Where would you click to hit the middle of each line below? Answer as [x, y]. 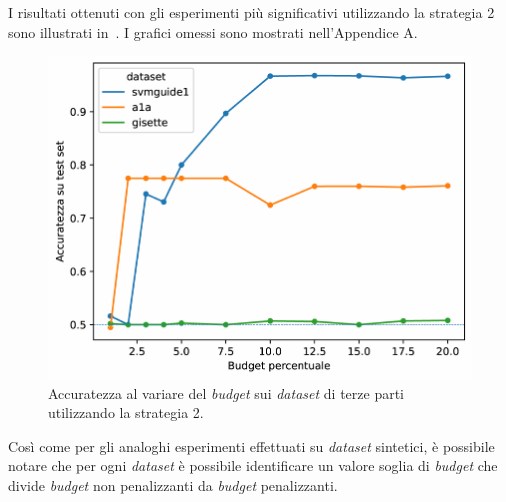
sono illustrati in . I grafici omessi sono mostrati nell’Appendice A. [213, 31]
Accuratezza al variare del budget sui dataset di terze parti [226, 392]
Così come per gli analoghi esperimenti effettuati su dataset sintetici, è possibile [251, 445]
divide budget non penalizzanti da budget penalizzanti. [173, 485]
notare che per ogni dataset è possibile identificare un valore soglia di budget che [253, 465]
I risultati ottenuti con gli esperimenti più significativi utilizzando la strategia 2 [251, 12]
